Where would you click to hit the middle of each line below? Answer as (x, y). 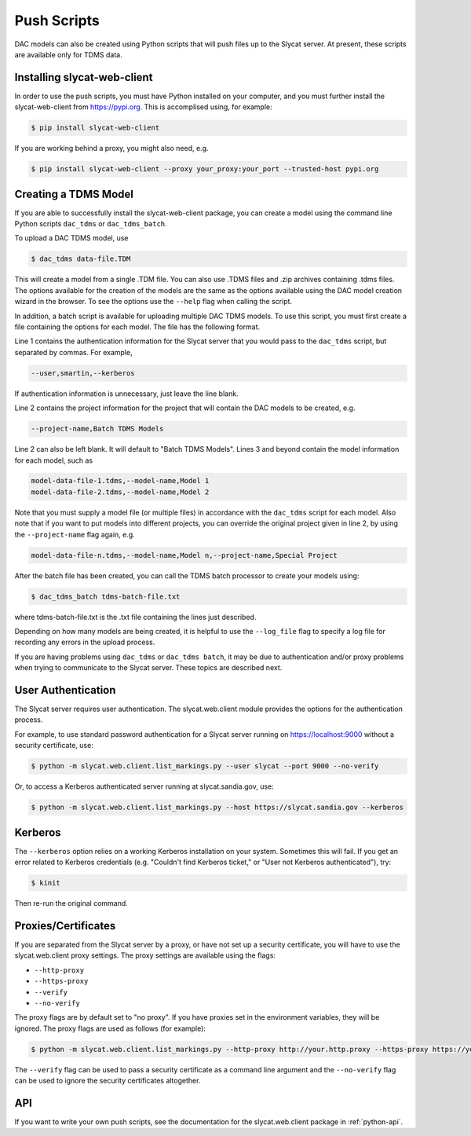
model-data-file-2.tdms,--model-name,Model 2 (120, 492)
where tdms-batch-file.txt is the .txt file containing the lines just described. (135, 617)
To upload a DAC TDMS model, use (71, 238)
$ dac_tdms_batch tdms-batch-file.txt (106, 596)
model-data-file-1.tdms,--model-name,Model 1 (120, 481)
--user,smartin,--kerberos (83, 373)
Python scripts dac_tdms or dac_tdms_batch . (91, 224)
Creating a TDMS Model (74, 194)
